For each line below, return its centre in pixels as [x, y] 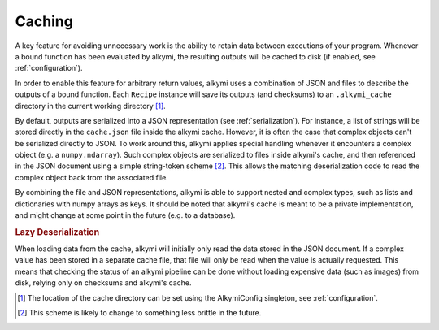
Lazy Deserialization [57, 232]
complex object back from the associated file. [91, 177]
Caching [44, 21]
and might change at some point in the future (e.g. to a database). [125, 215]
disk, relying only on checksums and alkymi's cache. [103, 283]
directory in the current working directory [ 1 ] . [90, 106]
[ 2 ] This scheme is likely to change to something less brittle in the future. [139, 313]
